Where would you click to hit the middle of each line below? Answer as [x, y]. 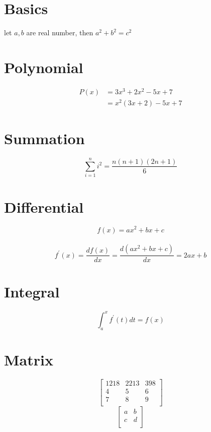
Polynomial [44, 67]
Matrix [29, 359]
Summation [44, 138]
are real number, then [60, 33]
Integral [32, 292]
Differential [44, 206]
